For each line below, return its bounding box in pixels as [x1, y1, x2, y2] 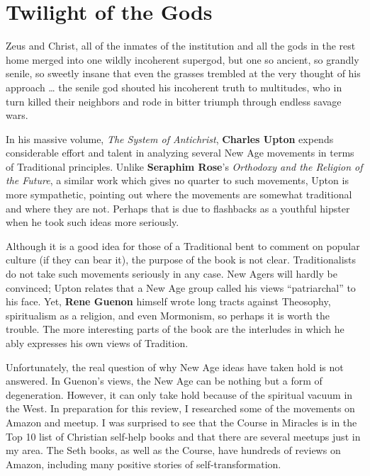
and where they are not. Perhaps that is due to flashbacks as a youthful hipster [6, 200, 350, 215]
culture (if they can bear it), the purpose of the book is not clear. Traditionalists [6, 252, 357, 267]
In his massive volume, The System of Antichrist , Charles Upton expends [6, 131, 334, 146]
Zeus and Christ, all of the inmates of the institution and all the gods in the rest [6, 38, 356, 53]
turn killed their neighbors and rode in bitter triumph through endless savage [6, 93, 342, 108]
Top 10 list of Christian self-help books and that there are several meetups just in [6, 429, 361, 443]
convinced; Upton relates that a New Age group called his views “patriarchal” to [6, 280, 356, 295]
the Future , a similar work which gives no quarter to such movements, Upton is [6, 173, 349, 188]
